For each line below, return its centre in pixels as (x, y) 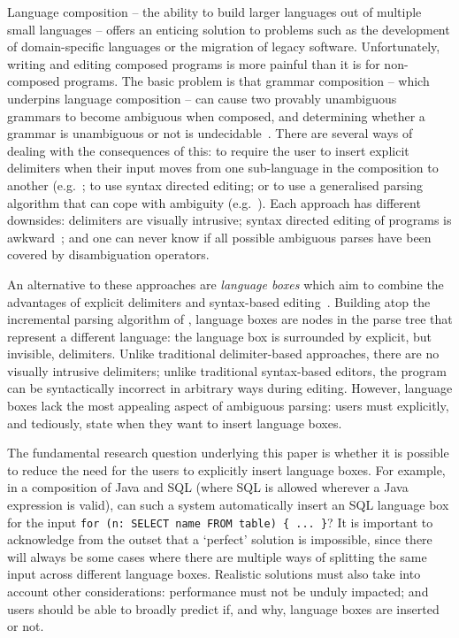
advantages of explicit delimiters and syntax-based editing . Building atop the (219, 301)
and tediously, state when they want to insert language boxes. (175, 423)
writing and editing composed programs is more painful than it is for (194, 63)
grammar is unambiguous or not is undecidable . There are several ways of (210, 133)
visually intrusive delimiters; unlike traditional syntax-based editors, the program (227, 370)
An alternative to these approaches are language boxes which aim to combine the (226, 284)
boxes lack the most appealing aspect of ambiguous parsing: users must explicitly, (228, 406)
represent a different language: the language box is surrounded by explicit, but (219, 336)
